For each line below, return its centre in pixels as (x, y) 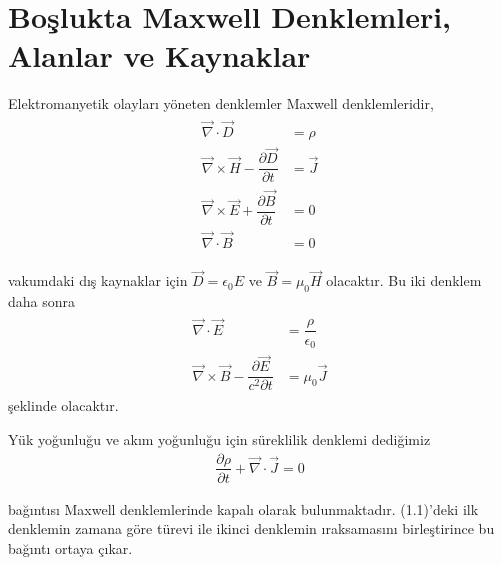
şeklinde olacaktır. (63, 405)
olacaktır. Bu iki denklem (404, 280)
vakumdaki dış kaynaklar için (98, 280)
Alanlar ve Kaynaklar (159, 55)
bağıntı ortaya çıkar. (70, 547)
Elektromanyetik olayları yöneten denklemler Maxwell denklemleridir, (221, 103)
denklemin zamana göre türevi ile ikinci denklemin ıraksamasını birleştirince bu (251, 528)
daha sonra (42, 301)
